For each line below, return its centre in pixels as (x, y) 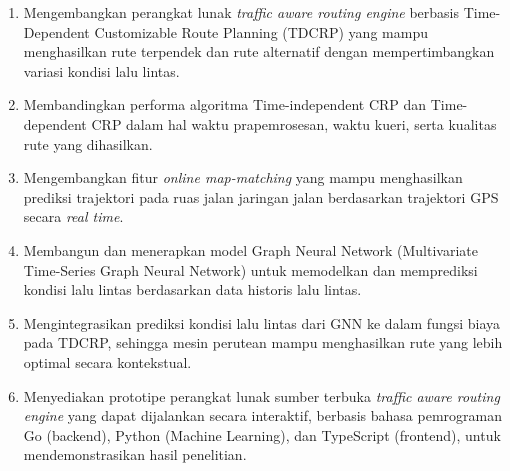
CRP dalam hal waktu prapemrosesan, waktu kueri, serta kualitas (294, 123)
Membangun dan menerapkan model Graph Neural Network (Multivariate (250, 249)
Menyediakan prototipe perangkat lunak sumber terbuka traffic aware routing (261, 395)
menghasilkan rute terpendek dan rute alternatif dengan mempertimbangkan (259, 51)
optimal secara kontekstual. (107, 361)
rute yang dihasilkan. (88, 143)
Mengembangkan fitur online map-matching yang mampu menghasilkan (243, 177)
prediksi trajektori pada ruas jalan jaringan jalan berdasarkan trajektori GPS (261, 196)
